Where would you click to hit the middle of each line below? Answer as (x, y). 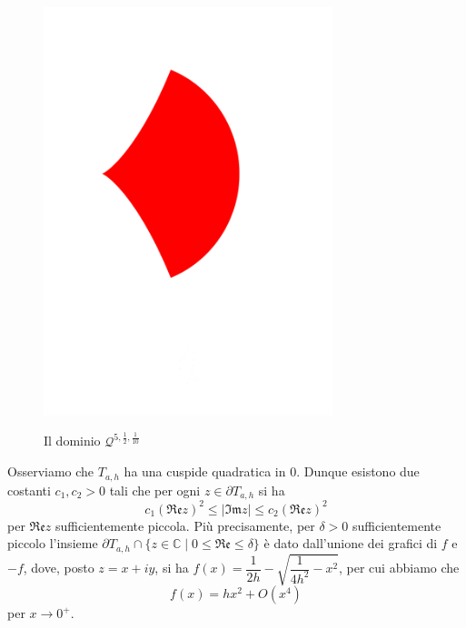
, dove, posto (59, 568)
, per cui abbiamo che (399, 568)
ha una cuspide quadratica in (205, 471)
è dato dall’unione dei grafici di (351, 543)
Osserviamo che (51, 471)
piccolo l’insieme (53, 543)
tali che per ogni (155, 490)
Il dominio (72, 441)
